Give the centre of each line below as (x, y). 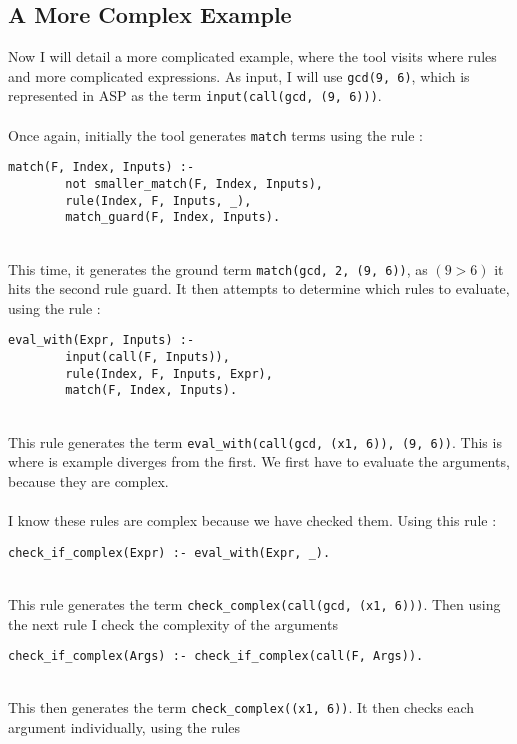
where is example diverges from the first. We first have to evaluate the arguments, (259, 461)
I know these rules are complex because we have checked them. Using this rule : (252, 520)
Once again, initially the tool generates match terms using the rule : (215, 134)
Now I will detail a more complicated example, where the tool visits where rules (252, 56)
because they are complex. (88, 480)
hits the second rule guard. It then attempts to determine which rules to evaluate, (259, 288)
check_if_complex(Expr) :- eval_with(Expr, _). (169, 552)
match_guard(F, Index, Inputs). (173, 217)
